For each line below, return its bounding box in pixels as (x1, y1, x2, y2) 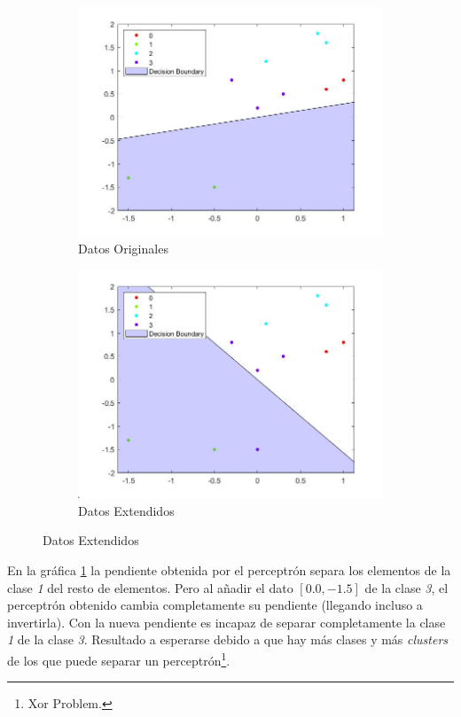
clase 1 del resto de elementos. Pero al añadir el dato (7, 578, 293, 596)
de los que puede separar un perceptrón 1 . (7, 648, 230, 669)
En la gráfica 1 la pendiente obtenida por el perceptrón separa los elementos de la (7, 560, 451, 579)
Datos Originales (78, 238, 168, 257)
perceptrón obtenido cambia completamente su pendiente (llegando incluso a (7, 596, 423, 614)
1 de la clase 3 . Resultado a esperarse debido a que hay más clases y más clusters (7, 630, 449, 649)
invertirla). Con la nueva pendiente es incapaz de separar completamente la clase (7, 612, 446, 631)
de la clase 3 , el (364, 578, 449, 596)
